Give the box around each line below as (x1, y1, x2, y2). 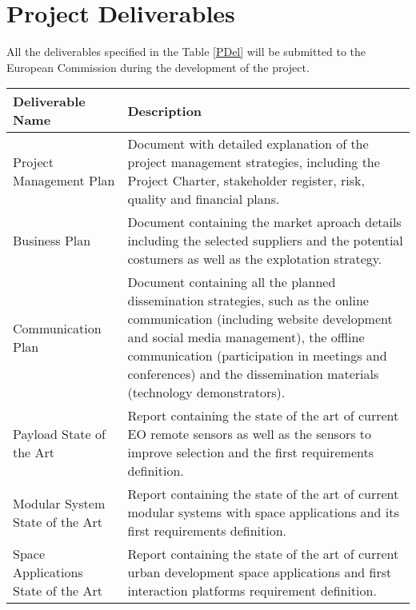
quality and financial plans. (127, 189, 280, 209)
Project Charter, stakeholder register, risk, (127, 171, 365, 190)
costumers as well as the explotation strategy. (127, 249, 382, 269)
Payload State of (13, 425, 106, 444)
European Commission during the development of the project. (6, 58, 310, 75)
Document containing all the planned (127, 273, 336, 292)
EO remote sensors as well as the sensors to (127, 425, 372, 444)
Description (127, 101, 202, 120)
